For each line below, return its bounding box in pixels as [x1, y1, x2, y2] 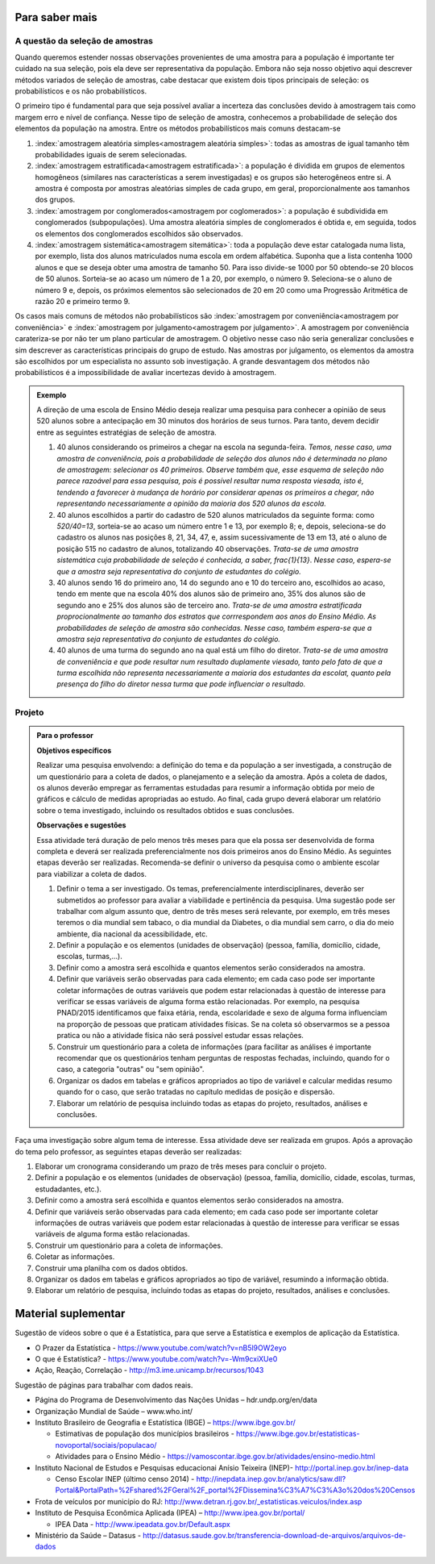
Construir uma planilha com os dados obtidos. [35, 1263, 188, 1273]
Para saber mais [14, 10, 97, 24]
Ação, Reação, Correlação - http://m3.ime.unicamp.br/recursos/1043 [35, 1366, 264, 1375]
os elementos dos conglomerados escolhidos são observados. [35, 228, 243, 238]
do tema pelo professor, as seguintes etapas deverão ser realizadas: [14, 1146, 242, 1157]
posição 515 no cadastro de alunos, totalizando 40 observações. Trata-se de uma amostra [56, 544, 358, 553]
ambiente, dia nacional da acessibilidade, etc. [56, 928, 209, 939]
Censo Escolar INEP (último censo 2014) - [55, 1474, 195, 1483]
